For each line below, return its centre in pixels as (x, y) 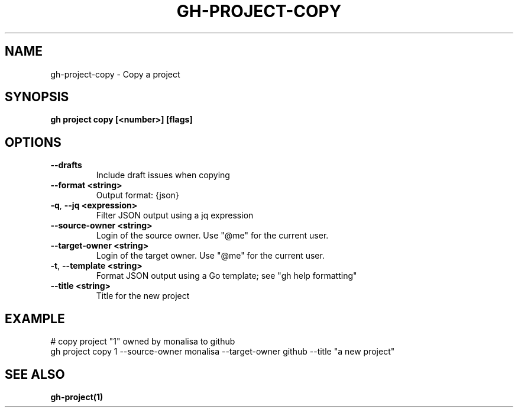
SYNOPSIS (37, 97)
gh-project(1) (77, 397)
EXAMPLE (35, 318)
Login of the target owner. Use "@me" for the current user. (210, 256)
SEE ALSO (35, 374)
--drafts (66, 165)
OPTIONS (33, 142)
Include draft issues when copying (163, 175)
